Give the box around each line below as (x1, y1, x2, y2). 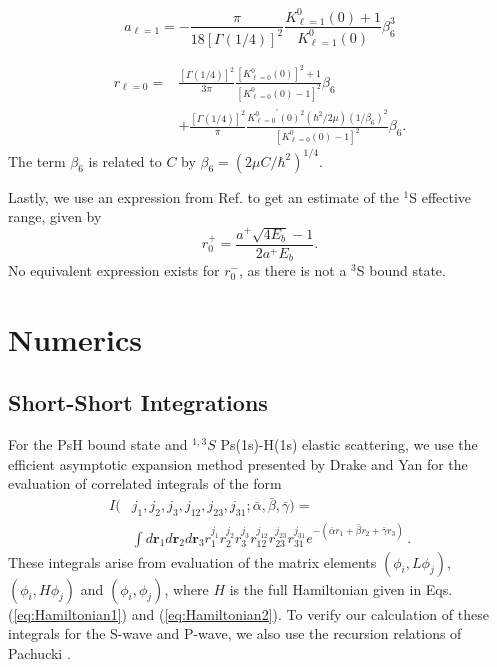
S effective (409, 186, 472, 207)
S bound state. (356, 260, 446, 281)
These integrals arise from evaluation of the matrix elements (8, 551, 377, 572)
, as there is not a (238, 260, 347, 281)
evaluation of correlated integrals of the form (8, 473, 282, 494)
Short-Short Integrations (8, 387, 268, 418)
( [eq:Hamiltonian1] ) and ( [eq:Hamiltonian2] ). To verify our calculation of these (8, 603, 489, 624)
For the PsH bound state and (8, 434, 188, 455)
